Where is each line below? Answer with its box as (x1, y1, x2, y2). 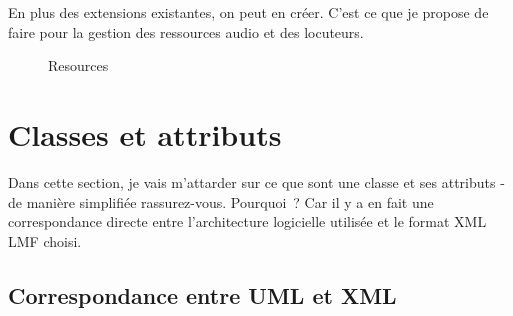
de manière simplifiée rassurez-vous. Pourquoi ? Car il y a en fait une (8, 191, 434, 212)
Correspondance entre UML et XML (8, 279, 397, 310)
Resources (48, 55, 109, 76)
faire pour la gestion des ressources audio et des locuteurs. (8, 21, 364, 42)
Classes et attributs (8, 113, 282, 154)
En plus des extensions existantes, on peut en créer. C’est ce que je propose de (8, 2, 489, 22)
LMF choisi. (8, 230, 82, 251)
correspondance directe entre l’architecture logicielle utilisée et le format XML (8, 211, 487, 232)
